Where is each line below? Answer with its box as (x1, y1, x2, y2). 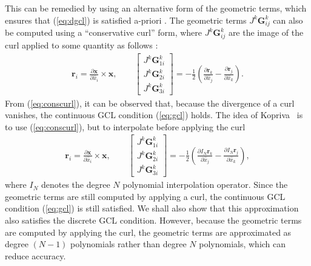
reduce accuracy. (5, 249, 66, 262)
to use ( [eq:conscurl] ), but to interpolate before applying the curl (5, 120, 246, 133)
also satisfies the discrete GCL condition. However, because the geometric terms (5, 213, 302, 226)
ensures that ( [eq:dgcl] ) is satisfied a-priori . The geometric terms (5, 13, 247, 26)
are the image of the (228, 26, 304, 39)
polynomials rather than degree (70, 238, 187, 250)
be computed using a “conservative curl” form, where (5, 26, 202, 39)
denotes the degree (41, 178, 110, 191)
